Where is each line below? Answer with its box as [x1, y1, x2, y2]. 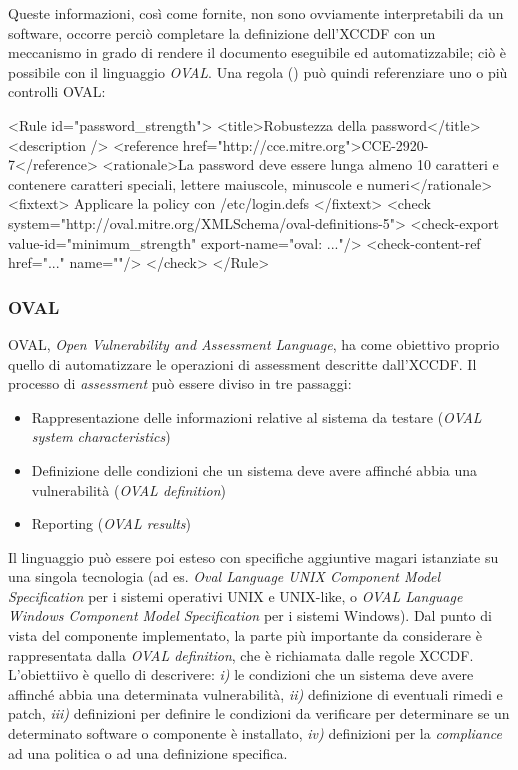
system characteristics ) [31, 426, 171, 447]
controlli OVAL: [8, 81, 106, 102]
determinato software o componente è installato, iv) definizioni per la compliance [8, 723, 502, 744]
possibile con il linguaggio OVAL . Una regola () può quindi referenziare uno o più [8, 61, 508, 82]
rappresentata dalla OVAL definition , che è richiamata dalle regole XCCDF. [8, 644, 474, 665]
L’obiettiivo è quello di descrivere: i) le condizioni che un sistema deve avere [8, 664, 474, 685]
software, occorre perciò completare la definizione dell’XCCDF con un [8, 22, 436, 43]
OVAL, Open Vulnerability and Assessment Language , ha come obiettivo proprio [8, 333, 500, 354]
